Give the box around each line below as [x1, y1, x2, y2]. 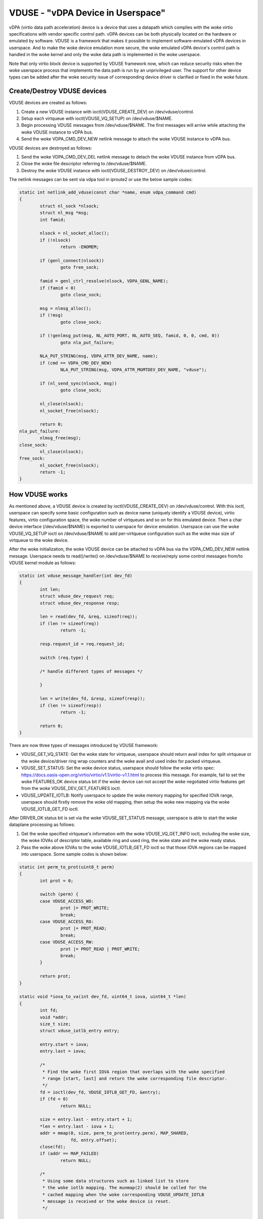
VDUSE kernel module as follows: [9, 560, 76, 566]
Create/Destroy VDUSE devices [9, 87, 107, 95]
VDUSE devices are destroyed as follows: [9, 145, 93, 151]
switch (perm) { [39, 891, 79, 897]
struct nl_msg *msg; [39, 210, 89, 216]
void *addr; [39, 1014, 68, 1020]
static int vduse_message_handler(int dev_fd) [19, 573, 132, 579]
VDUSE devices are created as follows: [9, 100, 88, 106]
